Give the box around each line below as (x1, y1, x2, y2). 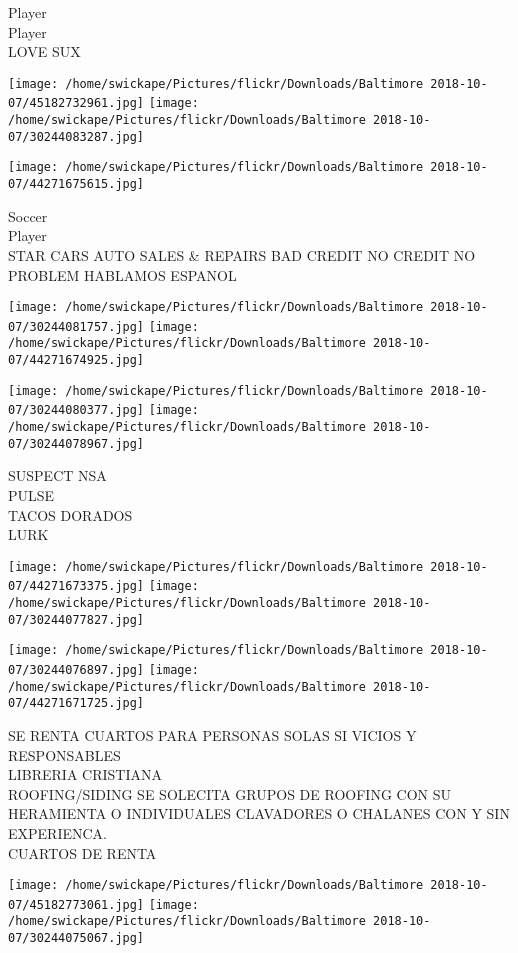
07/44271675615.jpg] (8, 177, 145, 192)
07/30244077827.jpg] (8, 612, 145, 627)
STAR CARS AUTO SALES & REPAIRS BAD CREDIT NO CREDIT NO (8, 244, 476, 265)
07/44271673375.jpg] (8, 579, 145, 594)
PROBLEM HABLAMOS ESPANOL (8, 264, 237, 285)
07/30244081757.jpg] (8, 319, 145, 334)
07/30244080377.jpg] (8, 403, 145, 418)
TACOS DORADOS (8, 504, 133, 525)
